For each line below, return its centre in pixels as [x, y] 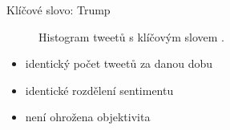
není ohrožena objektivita [88, 117]
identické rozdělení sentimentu [99, 90]
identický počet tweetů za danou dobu [119, 63]
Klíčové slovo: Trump [59, 10]
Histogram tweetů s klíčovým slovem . [132, 36]
